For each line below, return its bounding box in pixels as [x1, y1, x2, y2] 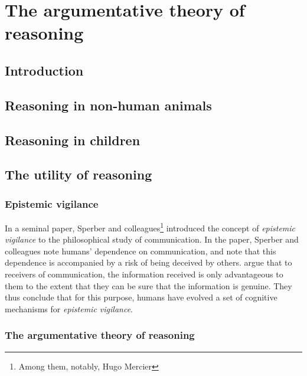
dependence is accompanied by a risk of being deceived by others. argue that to [5, 256, 292, 269]
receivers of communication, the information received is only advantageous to [5, 267, 283, 280]
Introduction [5, 61, 84, 79]
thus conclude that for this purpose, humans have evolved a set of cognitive [5, 291, 277, 303]
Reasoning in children [5, 130, 141, 149]
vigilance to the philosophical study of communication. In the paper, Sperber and [5, 233, 299, 246]
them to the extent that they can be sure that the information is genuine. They [5, 279, 292, 292]
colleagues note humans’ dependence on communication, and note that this [5, 244, 276, 257]
